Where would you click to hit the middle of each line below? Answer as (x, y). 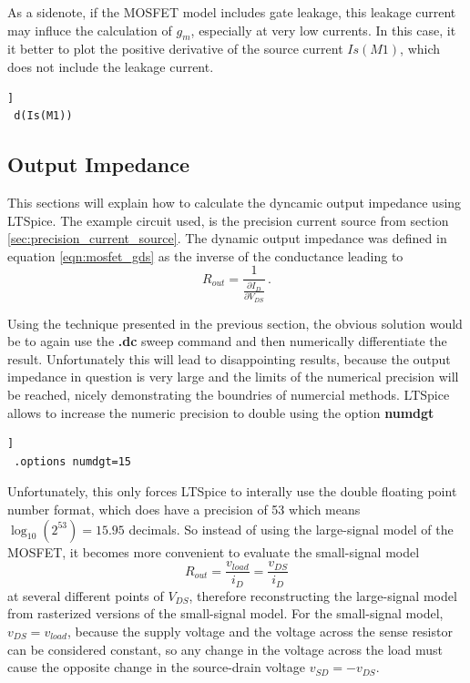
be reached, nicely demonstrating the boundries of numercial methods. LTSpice (229, 395)
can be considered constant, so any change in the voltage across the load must (225, 649)
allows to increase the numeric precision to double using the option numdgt (221, 412)
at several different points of (86, 595)
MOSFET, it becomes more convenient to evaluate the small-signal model (214, 551)
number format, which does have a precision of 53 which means (184, 510)
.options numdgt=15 (73, 461)
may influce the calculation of (90, 30)
